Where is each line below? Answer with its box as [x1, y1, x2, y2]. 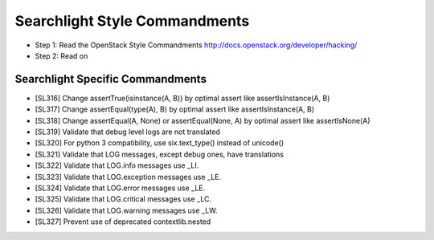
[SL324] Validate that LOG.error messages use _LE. [35, 183, 205, 193]
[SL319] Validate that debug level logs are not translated [35, 127, 221, 136]
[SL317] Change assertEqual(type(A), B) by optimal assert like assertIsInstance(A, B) [35, 104, 315, 114]
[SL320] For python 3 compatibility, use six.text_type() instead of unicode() [35, 138, 285, 148]
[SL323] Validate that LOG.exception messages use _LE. [35, 172, 222, 181]
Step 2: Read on [35, 51, 88, 60]
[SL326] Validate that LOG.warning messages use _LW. [35, 205, 218, 215]
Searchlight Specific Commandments [14, 72, 207, 86]
